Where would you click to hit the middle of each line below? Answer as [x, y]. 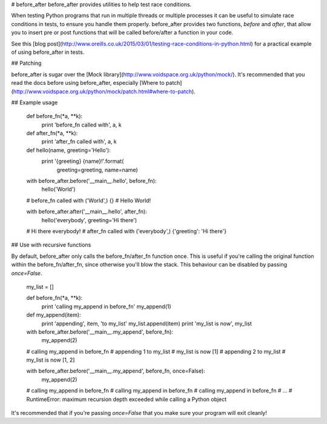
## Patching [26, 63]
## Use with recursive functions [51, 245]
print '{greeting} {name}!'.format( [83, 161]
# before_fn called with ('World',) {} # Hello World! [89, 200]
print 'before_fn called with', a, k [81, 125]
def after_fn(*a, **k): [52, 133]
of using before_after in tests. [48, 52]
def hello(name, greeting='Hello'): [69, 150]
